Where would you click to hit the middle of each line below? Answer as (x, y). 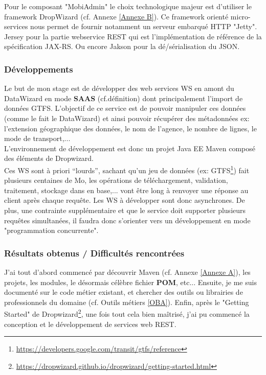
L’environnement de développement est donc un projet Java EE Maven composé (130, 148)
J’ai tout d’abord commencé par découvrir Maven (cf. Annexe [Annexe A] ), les (127, 272)
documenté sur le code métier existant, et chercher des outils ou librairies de (124, 292)
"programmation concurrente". (51, 230)
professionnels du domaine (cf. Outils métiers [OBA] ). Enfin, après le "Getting (127, 302)
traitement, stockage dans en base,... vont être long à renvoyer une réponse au (126, 190)
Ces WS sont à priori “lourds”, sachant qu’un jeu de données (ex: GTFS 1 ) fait (127, 169)
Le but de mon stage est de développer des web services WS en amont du (119, 88)
